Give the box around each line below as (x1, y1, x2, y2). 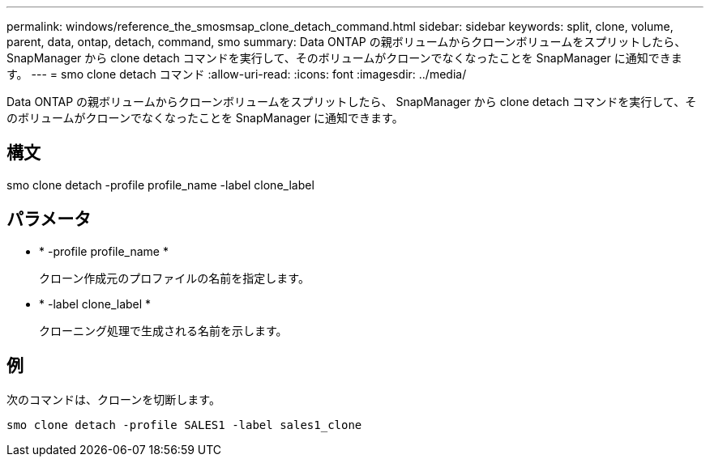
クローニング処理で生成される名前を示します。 (39, 323, 288, 338)
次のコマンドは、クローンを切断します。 (6, 392, 220, 406)
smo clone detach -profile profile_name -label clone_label (6, 177, 314, 192)
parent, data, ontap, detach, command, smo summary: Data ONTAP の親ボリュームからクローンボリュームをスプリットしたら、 (6, 35, 686, 49)
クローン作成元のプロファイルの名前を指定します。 (39, 270, 310, 285)
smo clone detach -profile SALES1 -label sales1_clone (6, 418, 362, 431)
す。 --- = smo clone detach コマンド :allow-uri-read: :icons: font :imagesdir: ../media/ (6, 67, 467, 81)
